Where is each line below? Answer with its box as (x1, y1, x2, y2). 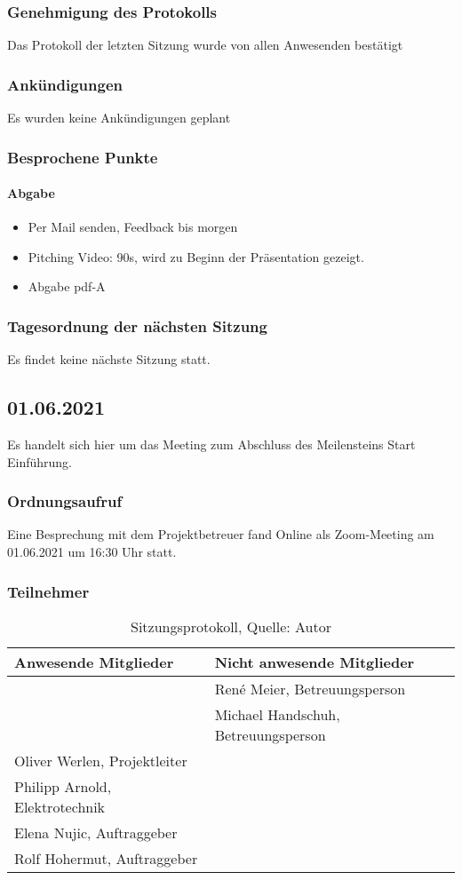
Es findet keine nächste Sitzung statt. (7, 350, 211, 369)
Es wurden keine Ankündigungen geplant (7, 108, 231, 127)
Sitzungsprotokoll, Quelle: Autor (130, 615, 331, 637)
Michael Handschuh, (214, 703, 340, 725)
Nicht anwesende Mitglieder (214, 651, 415, 672)
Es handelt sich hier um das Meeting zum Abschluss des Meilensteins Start (7, 435, 416, 454)
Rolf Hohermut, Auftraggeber (14, 847, 198, 868)
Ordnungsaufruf (7, 490, 123, 512)
